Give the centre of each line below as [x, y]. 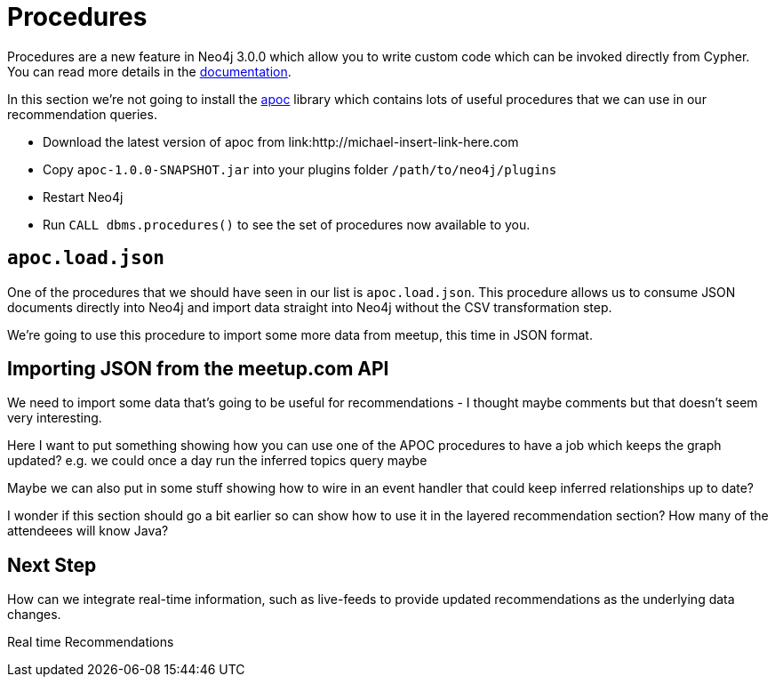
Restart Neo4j [83, 197]
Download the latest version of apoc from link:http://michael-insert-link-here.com [281, 141]
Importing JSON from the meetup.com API [198, 369]
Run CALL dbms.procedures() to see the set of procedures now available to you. [287, 224]
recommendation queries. [82, 114]
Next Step [52, 565]
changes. [34, 615]
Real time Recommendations [91, 642]
